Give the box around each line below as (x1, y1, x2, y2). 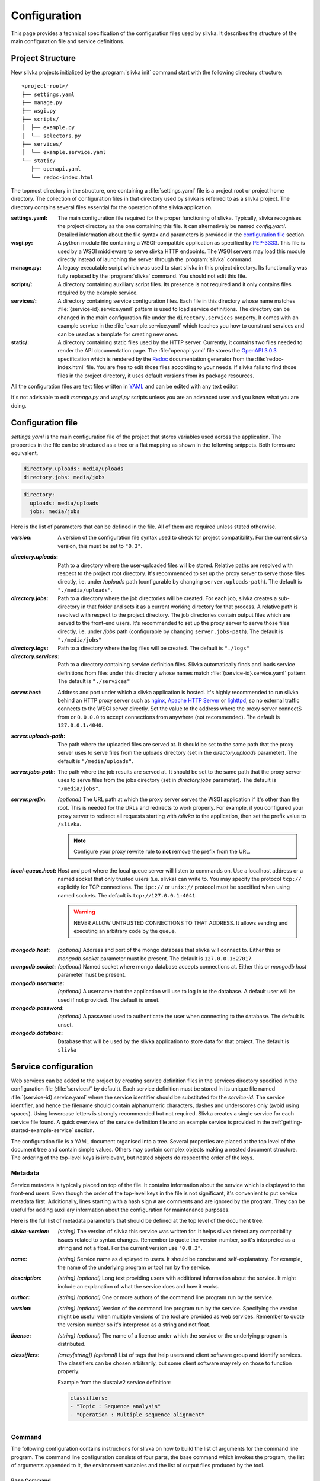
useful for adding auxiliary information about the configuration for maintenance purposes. (11, 1206, 231, 1213)
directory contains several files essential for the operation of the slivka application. (11, 203, 213, 210)
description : (11, 1274, 42, 1282)
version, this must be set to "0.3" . (57, 542, 143, 549)
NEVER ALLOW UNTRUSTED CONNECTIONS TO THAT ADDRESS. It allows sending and (73, 919, 288, 927)
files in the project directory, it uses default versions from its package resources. (57, 372, 255, 379)
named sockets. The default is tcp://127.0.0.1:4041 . (57, 892, 197, 899)
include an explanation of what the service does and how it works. (57, 1283, 220, 1290)
